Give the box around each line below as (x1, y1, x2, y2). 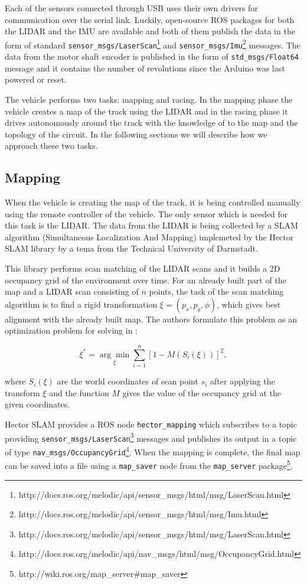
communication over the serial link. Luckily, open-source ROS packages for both (5, 13, 295, 25)
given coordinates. (5, 398, 70, 410)
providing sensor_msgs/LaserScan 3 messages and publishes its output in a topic (5, 430, 297, 444)
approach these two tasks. (5, 139, 98, 152)
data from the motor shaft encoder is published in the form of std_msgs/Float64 (5, 50, 299, 63)
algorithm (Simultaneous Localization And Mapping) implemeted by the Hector (5, 230, 294, 243)
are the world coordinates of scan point (57, 375, 198, 387)
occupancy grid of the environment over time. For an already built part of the (5, 273, 286, 286)
